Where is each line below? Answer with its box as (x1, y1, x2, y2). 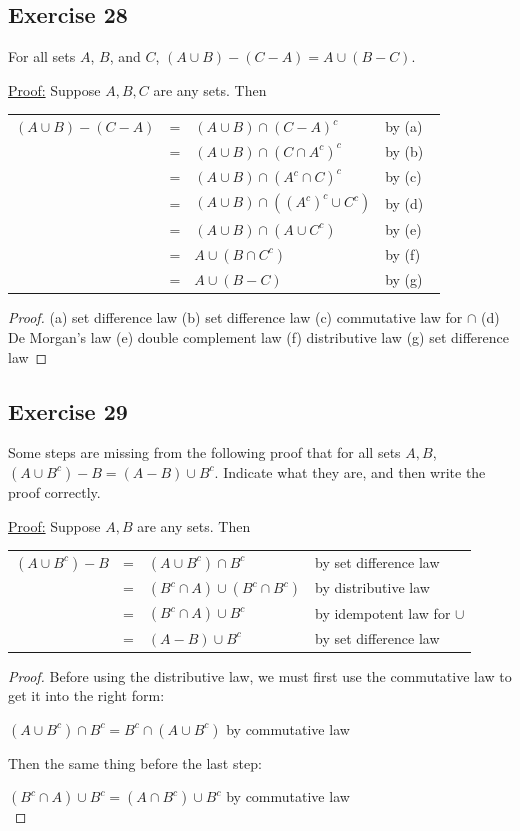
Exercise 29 (8, 395, 128, 426)
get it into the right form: (8, 685, 165, 706)
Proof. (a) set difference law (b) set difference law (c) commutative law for (8, 307, 463, 328)
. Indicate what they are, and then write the (214, 461, 486, 482)
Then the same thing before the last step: (8, 752, 262, 773)
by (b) (385, 141, 424, 162)
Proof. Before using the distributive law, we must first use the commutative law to (8, 665, 512, 686)
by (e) (385, 218, 422, 239)
